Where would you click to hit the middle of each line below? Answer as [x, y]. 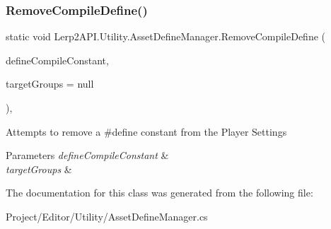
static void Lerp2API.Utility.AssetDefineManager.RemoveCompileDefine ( [166, 36]
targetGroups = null [50, 84]
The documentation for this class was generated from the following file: [159, 193]
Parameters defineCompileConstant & [87, 155]
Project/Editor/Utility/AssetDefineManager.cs [107, 216]
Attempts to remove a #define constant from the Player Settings [146, 131]
